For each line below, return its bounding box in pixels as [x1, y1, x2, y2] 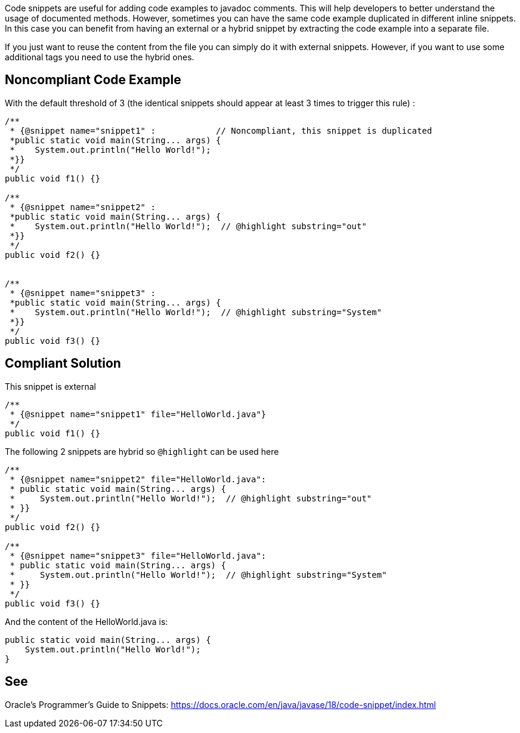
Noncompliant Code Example [5, 72, 181, 88]
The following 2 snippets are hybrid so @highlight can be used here [5, 446, 279, 457]
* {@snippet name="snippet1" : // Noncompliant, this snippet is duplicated [10, 125, 432, 135]
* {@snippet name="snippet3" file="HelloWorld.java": [10, 550, 267, 560]
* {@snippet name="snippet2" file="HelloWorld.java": [10, 474, 267, 484]
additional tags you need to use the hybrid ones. [5, 52, 194, 62]
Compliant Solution [5, 356, 121, 371]
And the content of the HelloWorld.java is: [5, 616, 168, 627]
